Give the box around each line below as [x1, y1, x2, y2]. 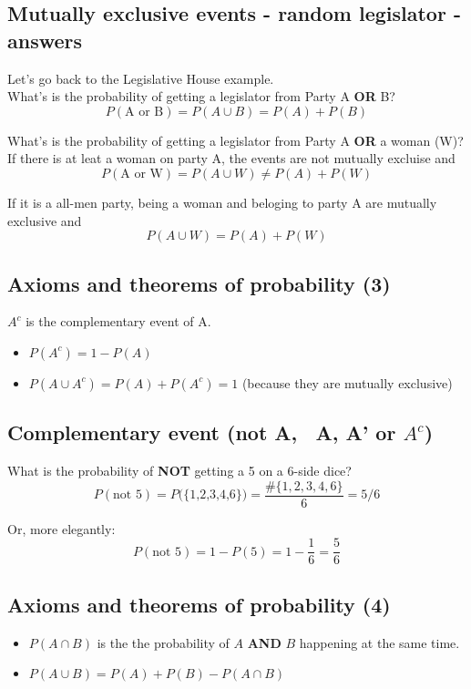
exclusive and [7, 211, 82, 230]
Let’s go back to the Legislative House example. [7, 68, 274, 87]
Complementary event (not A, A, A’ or [7, 418, 396, 447]
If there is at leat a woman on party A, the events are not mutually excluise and [7, 149, 456, 168]
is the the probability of [97, 632, 230, 652]
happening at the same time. [299, 632, 460, 652]
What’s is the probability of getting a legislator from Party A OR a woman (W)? [7, 130, 464, 149]
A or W [120, 167, 163, 180]
